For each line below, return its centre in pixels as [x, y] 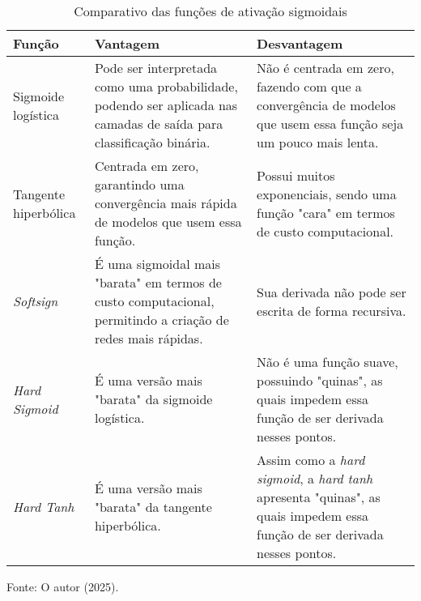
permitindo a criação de [162, 320]
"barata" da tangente [153, 506]
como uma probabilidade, [166, 86]
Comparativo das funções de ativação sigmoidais [210, 11]
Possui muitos [296, 175]
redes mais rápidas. [149, 338]
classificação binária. [152, 142]
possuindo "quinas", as [320, 380]
